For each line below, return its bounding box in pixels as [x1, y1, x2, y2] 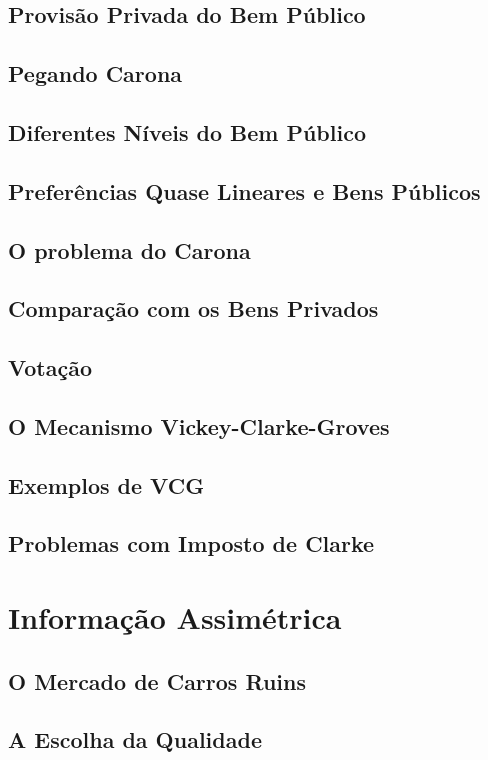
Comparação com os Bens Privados [8, 293, 379, 324]
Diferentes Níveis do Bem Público [8, 116, 366, 147]
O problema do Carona [8, 234, 251, 265]
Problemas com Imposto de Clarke [8, 528, 375, 559]
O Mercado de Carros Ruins [8, 665, 306, 696]
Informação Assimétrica [8, 597, 342, 637]
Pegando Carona [8, 58, 183, 89]
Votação [8, 352, 92, 383]
